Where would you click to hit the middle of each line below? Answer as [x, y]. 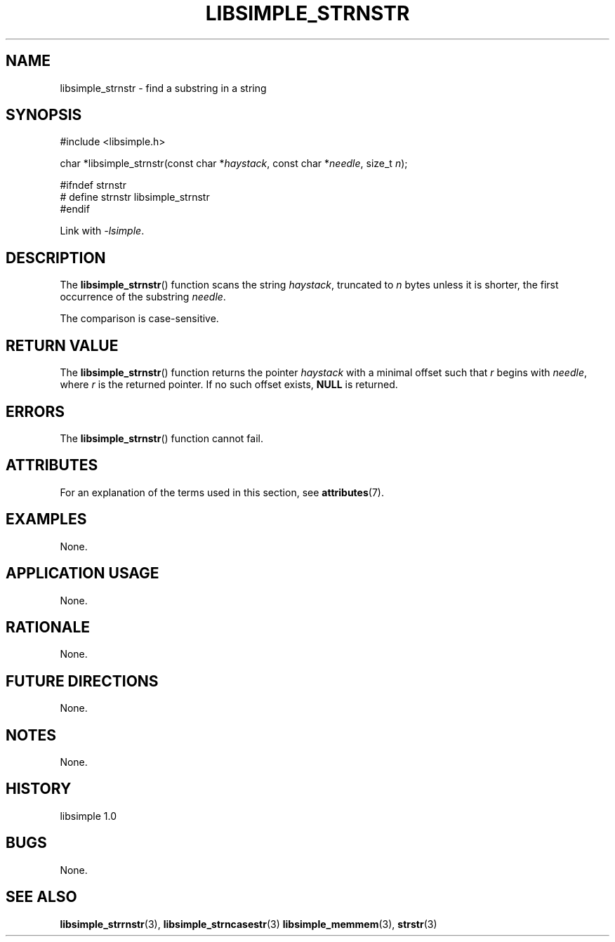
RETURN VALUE [62, 345]
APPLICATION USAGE [82, 573]
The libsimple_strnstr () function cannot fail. [161, 438]
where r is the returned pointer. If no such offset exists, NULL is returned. [229, 385]
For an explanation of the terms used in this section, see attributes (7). [222, 492]
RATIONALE [48, 627]
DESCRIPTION [56, 258]
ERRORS [35, 411]
